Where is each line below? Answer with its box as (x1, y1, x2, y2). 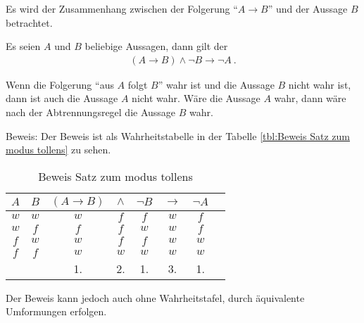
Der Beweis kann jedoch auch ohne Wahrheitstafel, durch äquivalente (6, 290, 305, 305)
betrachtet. (6, 15, 53, 30)
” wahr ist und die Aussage (158, 77, 275, 91)
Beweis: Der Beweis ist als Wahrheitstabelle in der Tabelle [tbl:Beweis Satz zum (6, 128, 350, 143)
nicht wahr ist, (288, 77, 351, 91)
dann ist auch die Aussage (6, 91, 118, 106)
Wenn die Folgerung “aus (6, 77, 114, 91)
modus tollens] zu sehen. (6, 142, 111, 157)
